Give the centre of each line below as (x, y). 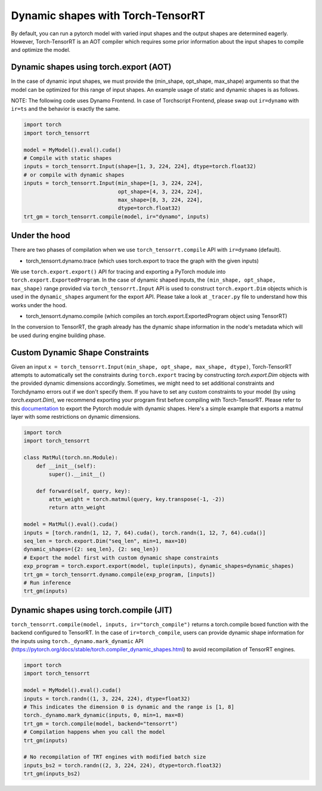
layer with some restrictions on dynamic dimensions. (76, 416)
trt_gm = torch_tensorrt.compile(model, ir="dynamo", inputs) (116, 217)
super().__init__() (77, 474)
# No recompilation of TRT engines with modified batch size (115, 757)
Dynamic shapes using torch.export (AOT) (91, 67)
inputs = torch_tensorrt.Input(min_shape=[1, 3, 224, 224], (113, 183)
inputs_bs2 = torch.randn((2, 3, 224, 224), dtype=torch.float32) (123, 765)
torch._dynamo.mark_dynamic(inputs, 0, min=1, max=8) (104, 715)
